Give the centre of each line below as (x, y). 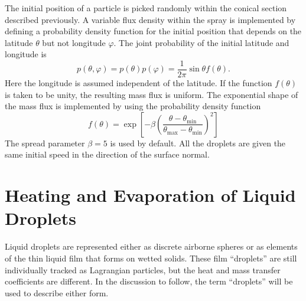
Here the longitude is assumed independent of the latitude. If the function (139, 83)
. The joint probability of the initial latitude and (201, 42)
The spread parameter (45, 143)
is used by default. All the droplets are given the (198, 143)
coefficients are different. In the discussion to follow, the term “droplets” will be (149, 281)
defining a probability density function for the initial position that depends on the (153, 31)
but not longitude (74, 42)
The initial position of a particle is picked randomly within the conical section (146, 8)
